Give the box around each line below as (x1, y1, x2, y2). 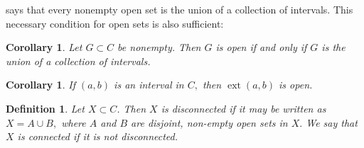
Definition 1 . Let (6, 101, 85, 115)
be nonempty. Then (117, 40, 201, 55)
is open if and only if (215, 40, 307, 55)
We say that (306, 115, 358, 130)
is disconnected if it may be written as (161, 101, 326, 115)
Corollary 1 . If (6, 77, 75, 92)
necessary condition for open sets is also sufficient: (6, 16, 224, 30)
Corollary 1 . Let (6, 40, 82, 55)
